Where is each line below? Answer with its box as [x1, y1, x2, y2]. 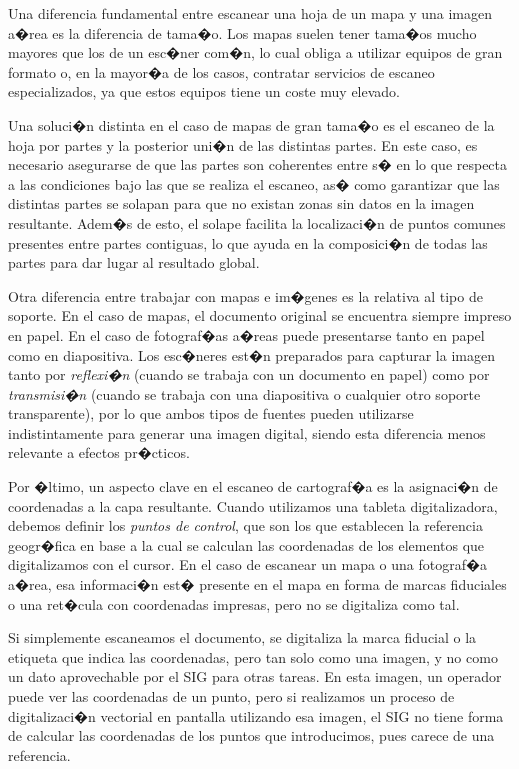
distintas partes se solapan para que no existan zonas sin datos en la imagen [8, 193, 475, 214]
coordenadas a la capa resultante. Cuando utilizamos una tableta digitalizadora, [8, 495, 498, 516]
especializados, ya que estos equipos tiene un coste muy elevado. [8, 81, 401, 102]
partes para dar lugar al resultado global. [8, 252, 260, 273]
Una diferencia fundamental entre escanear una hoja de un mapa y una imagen [8, 3, 492, 23]
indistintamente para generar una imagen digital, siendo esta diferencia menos [8, 422, 486, 443]
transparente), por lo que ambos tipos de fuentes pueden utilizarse [8, 403, 414, 424]
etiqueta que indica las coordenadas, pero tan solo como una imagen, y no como [8, 646, 498, 667]
